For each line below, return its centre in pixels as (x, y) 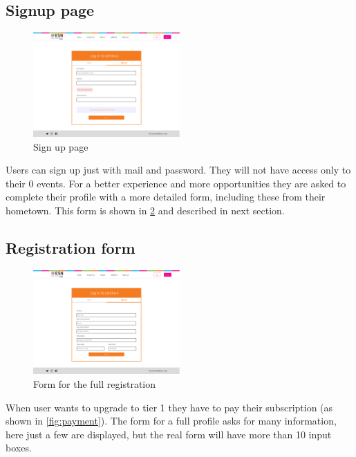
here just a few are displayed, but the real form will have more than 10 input (169, 434)
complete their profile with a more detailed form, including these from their (166, 197)
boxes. (19, 448)
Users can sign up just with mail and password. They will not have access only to (178, 170)
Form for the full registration (95, 384)
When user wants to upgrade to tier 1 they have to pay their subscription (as (169, 407)
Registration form (71, 247)
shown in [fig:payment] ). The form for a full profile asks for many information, (171, 421)
